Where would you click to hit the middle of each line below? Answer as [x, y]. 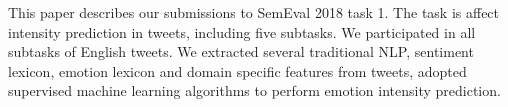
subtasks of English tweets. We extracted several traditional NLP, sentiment [241, 51]
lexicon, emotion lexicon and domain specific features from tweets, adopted [237, 70]
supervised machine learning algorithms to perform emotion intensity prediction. [254, 90]
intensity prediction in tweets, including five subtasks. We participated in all [242, 31]
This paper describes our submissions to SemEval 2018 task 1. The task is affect [254, 12]
